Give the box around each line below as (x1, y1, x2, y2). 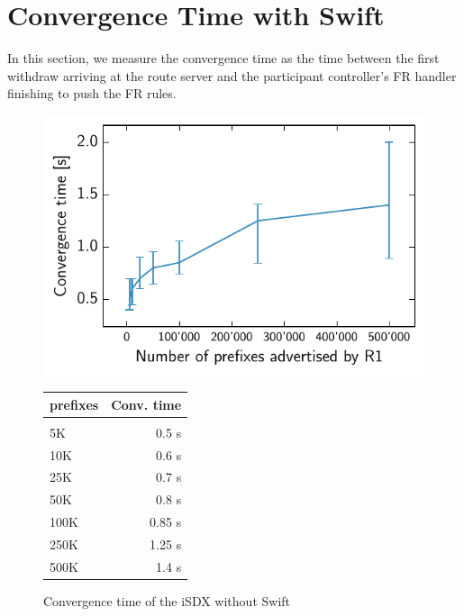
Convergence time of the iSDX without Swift (43, 591, 291, 610)
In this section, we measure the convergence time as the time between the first (7, 49, 440, 68)
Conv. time (111, 394, 182, 413)
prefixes (50, 394, 99, 413)
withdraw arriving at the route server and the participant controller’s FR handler (7, 66, 457, 85)
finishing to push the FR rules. (7, 84, 177, 103)
